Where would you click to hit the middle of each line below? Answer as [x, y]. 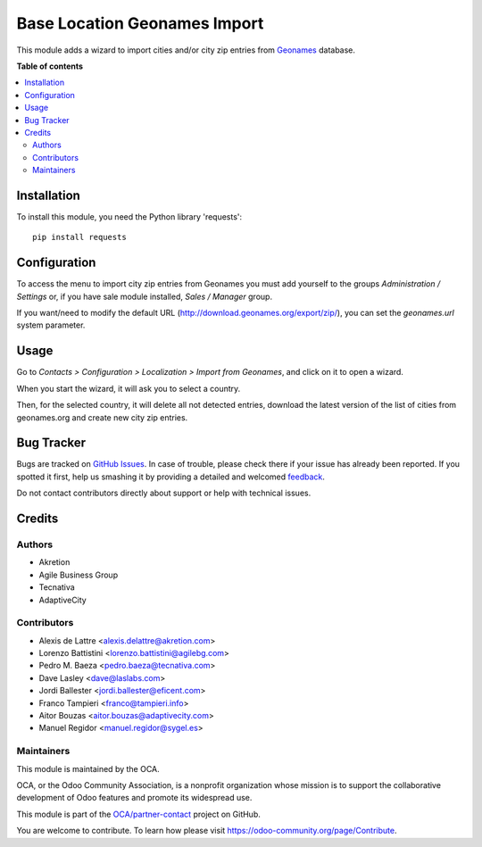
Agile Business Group [79, 575]
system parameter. [51, 325]
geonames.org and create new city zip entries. [102, 417]
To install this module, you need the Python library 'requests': [129, 216]
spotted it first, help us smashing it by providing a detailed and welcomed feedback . [171, 477]
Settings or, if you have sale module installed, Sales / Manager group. [144, 296]
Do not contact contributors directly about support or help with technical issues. [164, 493]
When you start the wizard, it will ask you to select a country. [129, 388]
